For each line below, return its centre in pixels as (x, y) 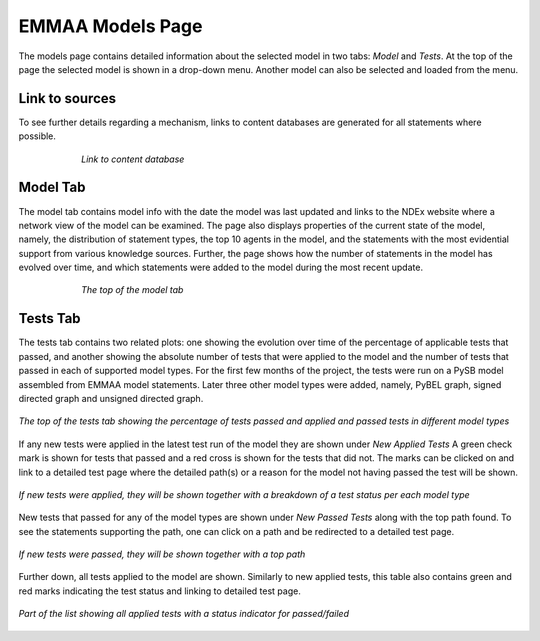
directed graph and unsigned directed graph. (111, 398)
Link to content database (133, 159)
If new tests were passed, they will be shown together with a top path (162, 554)
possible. (37, 136)
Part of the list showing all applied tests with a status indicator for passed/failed (184, 614)
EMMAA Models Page (110, 26)
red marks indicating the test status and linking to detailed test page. (160, 591)
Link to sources (67, 98)
